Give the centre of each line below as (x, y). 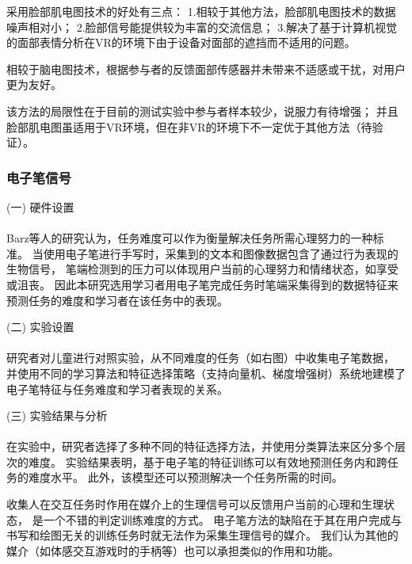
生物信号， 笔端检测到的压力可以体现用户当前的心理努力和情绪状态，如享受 (202, 269)
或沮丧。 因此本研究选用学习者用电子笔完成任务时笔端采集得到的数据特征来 (202, 284)
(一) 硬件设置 (40, 206)
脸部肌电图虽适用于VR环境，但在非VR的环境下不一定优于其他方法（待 (189, 126)
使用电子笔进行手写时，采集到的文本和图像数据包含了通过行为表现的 (221, 253)
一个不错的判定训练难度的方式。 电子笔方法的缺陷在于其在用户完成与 (223, 519)
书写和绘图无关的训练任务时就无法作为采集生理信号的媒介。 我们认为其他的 (202, 535)
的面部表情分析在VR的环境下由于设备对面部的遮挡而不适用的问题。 (181, 42)
